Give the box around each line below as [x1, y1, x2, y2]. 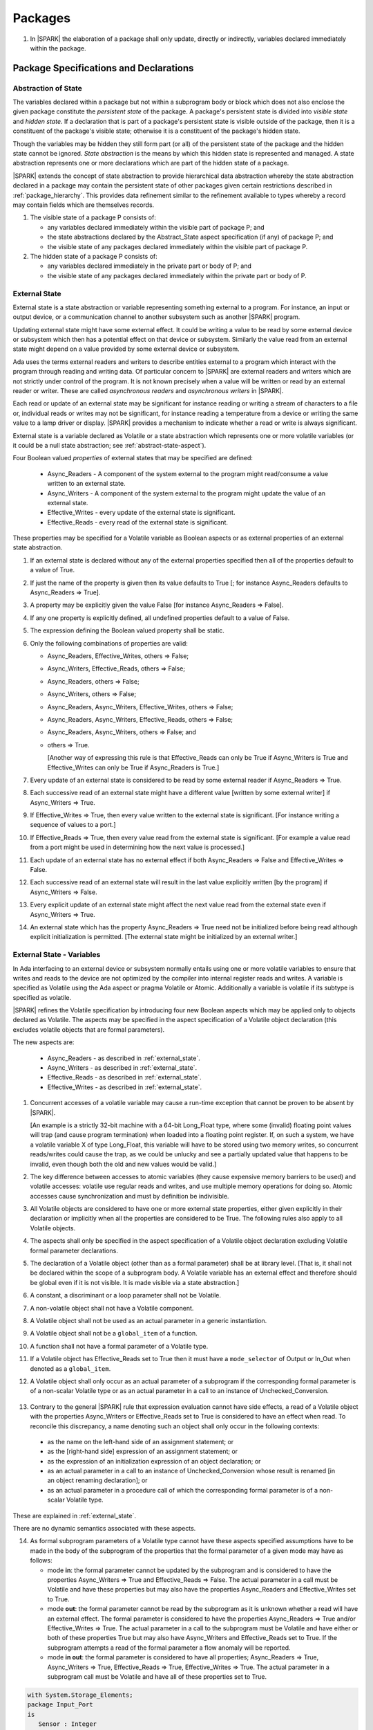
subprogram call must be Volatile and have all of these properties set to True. [47, 1672, 267, 1681]
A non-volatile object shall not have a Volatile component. [30, 1304, 194, 1312]
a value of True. [30, 566, 75, 574]
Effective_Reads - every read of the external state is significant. [47, 518, 228, 526]
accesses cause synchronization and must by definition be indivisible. [30, 1192, 229, 1200]
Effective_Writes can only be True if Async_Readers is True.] [47, 763, 220, 772]
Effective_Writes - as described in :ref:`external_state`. [47, 1083, 202, 1091]
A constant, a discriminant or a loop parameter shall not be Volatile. [30, 1291, 221, 1300]
